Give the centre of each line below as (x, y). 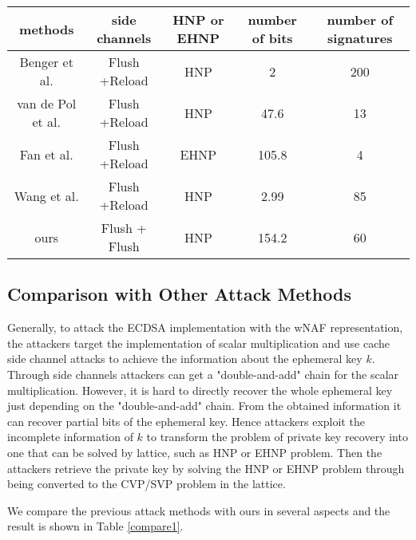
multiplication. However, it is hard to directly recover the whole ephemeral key (200, 390)
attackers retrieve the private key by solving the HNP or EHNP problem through (206, 468)
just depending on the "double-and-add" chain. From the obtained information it (204, 406)
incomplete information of (70, 437)
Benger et (46, 62)
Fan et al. (46, 154)
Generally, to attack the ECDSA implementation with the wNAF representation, (205, 327)
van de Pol (47, 103)
